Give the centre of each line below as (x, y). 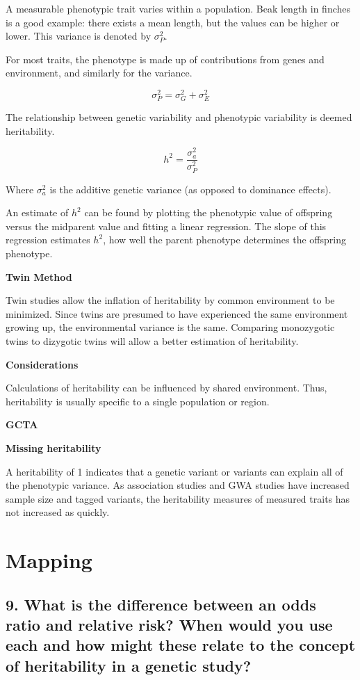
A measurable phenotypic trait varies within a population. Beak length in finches (178, 8)
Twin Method (39, 276)
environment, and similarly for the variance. (99, 73)
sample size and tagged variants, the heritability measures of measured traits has (178, 498)
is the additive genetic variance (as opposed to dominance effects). (190, 189)
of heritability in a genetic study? (129, 665)
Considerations (42, 364)
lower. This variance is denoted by (79, 36)
